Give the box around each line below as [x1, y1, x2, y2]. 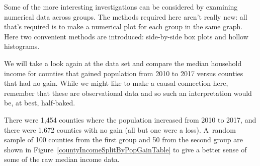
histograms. [4, 41, 40, 51]
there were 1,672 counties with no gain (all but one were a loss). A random [4, 124, 236, 135]
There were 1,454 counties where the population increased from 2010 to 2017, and [4, 114, 256, 125]
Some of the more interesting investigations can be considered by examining [4, 2, 238, 12]
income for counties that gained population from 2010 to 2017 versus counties [4, 68, 243, 78]
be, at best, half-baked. [4, 97, 75, 108]
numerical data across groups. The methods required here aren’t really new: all [4, 11, 247, 22]
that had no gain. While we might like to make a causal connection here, [4, 78, 228, 88]
